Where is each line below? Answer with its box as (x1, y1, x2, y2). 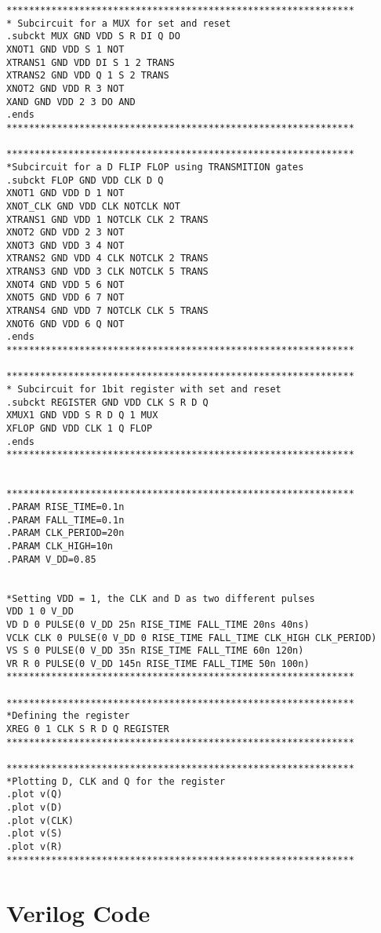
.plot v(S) (6, 828, 63, 840)
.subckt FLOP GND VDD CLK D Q (6, 174, 164, 186)
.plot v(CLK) (6, 815, 74, 826)
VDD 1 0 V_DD (6, 606, 74, 618)
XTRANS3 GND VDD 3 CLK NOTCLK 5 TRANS (6, 266, 209, 278)
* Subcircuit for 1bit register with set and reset (6, 384, 281, 395)
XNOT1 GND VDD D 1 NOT (6, 188, 125, 199)
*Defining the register (6, 710, 130, 722)
